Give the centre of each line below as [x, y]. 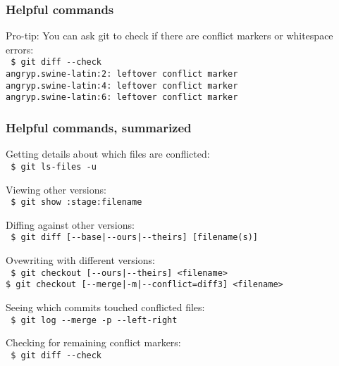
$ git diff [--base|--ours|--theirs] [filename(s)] [134, 238]
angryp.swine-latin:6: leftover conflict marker [122, 97]
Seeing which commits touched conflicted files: [105, 307]
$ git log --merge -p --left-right [94, 320]
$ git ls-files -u [54, 166]
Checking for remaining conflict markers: [93, 342]
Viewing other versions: [56, 189]
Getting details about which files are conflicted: [108, 154]
